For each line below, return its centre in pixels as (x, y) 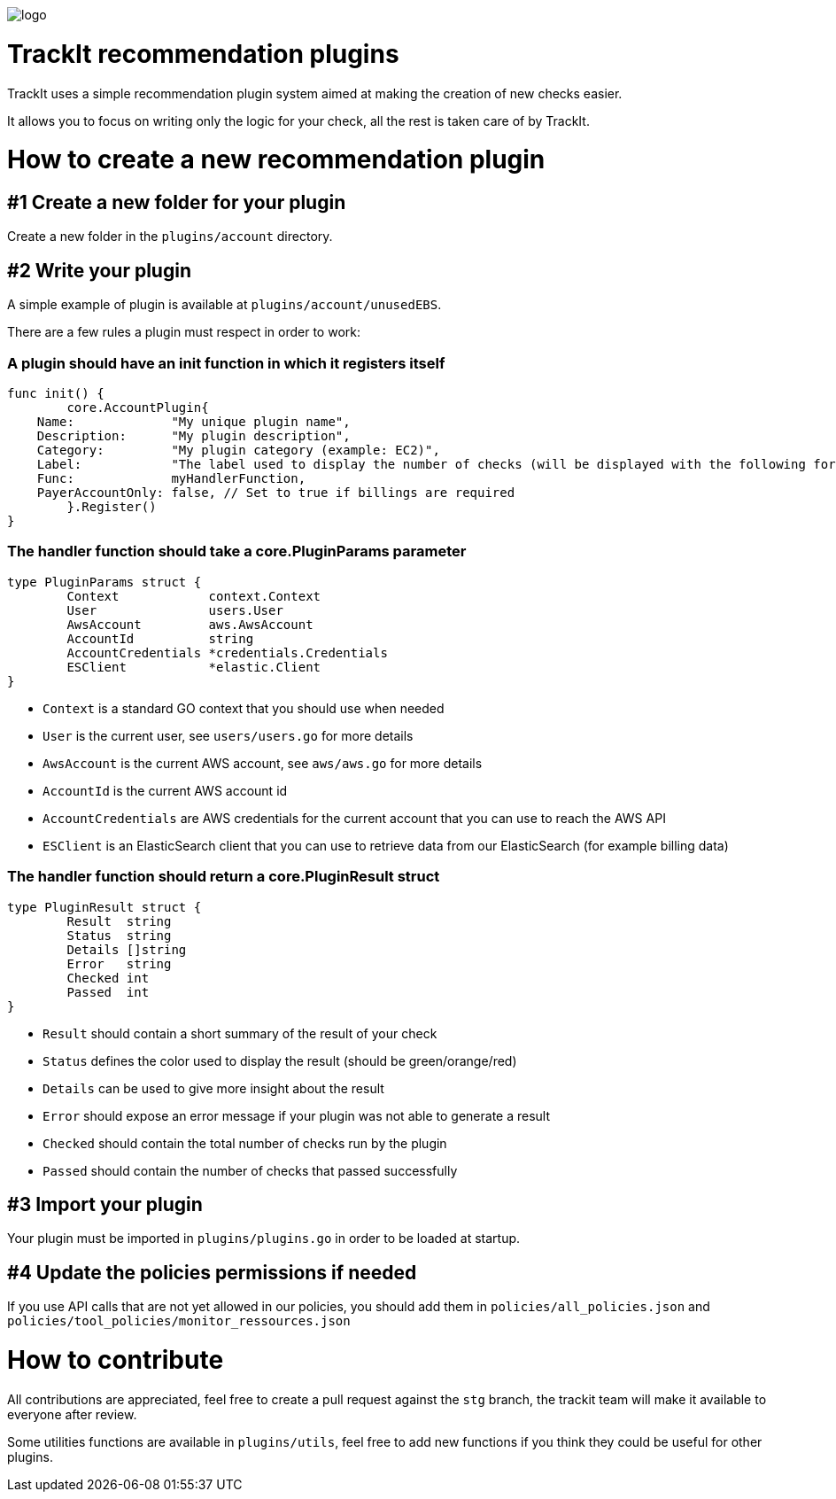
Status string (119, 935)
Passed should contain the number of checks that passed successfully (250, 1170)
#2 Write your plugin (99, 270)
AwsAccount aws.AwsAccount (190, 624)
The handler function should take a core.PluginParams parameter (237, 551)
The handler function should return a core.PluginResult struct (224, 877)
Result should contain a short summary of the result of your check (240, 1033)
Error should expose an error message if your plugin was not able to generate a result (297, 1115)
